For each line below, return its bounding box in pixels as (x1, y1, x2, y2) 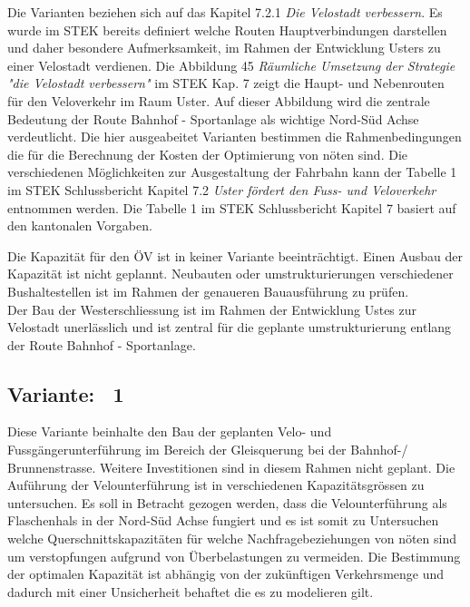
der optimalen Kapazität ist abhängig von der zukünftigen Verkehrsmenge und (7, 564, 445, 583)
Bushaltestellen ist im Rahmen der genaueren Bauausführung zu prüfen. (7, 281, 409, 300)
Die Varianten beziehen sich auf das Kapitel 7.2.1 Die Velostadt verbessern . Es (7, 3, 443, 21)
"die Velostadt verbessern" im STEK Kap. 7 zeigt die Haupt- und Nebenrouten (7, 73, 445, 93)
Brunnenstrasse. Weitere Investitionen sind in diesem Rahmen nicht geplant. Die (7, 457, 455, 476)
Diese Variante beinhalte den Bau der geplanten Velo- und (7, 422, 332, 441)
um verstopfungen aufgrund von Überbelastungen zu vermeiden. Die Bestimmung (7, 546, 461, 565)
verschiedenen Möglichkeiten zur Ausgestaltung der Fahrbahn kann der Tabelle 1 (7, 162, 457, 181)
